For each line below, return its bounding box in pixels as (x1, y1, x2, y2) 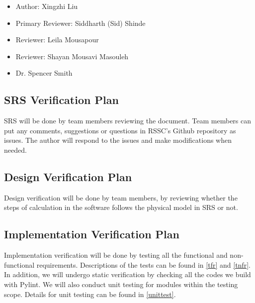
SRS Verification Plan (4, 92, 119, 107)
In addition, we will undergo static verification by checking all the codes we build (4, 269, 251, 280)
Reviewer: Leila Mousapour (15, 34, 99, 45)
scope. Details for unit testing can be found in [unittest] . (4, 289, 176, 299)
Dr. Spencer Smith (15, 68, 73, 78)
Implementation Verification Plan (4, 226, 179, 242)
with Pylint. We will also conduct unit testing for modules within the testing (4, 279, 238, 289)
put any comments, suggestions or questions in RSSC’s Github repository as (4, 125, 236, 135)
